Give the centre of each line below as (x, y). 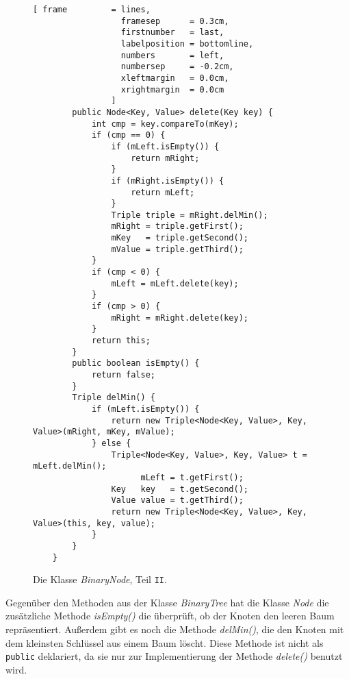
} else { (111, 443)
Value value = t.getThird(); (177, 501)
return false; (123, 375)
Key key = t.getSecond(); (180, 489)
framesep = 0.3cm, (175, 21)
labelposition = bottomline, (187, 44)
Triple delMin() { (114, 398)
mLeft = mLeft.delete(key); (175, 283)
